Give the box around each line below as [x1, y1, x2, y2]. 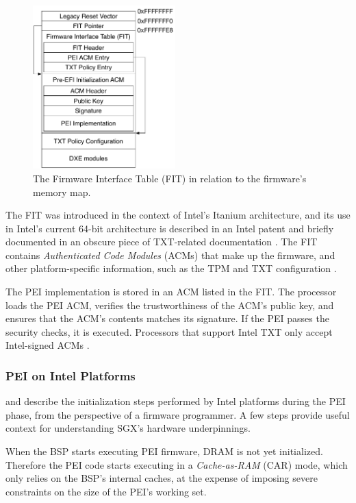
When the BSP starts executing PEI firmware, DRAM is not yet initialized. [5, 444, 323, 458]
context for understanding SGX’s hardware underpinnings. [5, 421, 251, 435]
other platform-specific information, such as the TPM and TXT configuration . [5, 261, 337, 275]
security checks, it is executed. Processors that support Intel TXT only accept [5, 324, 333, 339]
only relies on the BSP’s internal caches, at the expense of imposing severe [5, 471, 318, 485]
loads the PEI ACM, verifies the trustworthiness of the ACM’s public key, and [5, 297, 334, 312]
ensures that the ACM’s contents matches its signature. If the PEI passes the [5, 311, 329, 326]
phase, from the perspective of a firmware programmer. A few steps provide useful [5, 407, 350, 421]
